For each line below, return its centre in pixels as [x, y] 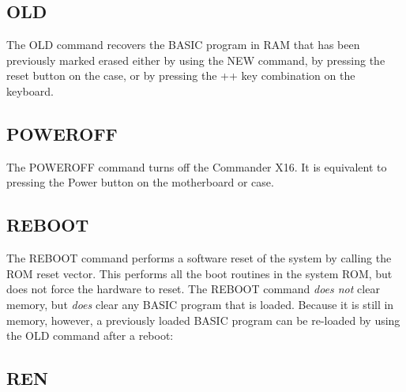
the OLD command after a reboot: [90, 335]
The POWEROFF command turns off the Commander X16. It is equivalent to [197, 166]
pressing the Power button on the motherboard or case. [140, 182]
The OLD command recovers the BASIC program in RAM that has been [183, 45]
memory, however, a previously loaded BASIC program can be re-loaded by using [203, 320]
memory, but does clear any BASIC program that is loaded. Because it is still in [200, 304]
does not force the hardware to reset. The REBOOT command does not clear [193, 289]
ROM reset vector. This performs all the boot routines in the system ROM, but [199, 273]
